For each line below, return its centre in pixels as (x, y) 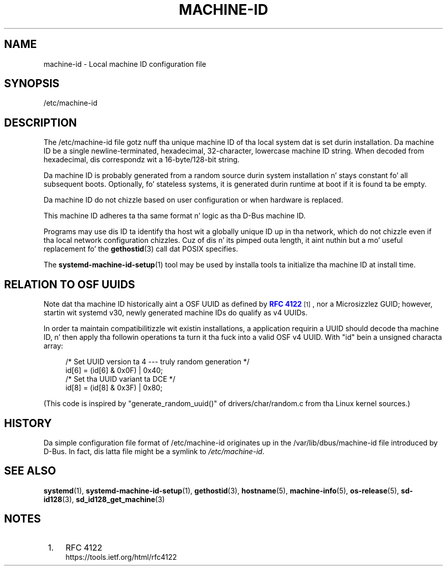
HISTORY (28, 423)
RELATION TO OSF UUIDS (70, 284)
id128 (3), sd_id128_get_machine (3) (104, 499)
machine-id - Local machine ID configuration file (125, 64)
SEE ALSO (30, 471)
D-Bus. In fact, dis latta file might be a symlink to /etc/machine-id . (154, 451)
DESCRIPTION (41, 122)
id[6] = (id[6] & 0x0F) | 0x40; (114, 370)
